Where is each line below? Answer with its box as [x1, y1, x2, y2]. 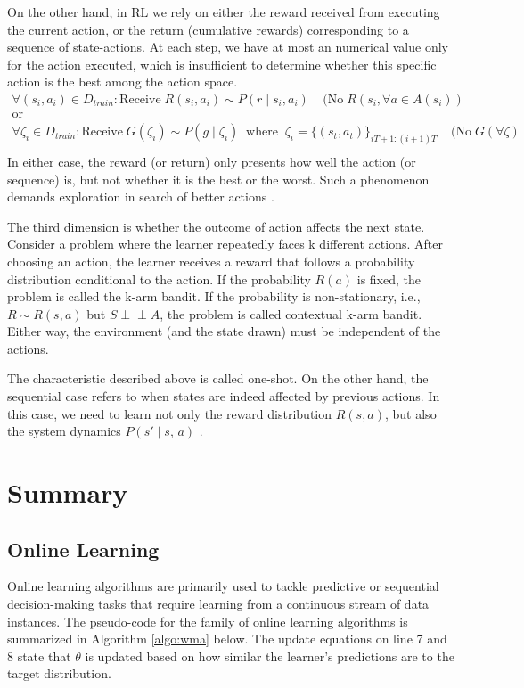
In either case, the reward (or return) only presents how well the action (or [7, 152, 416, 170]
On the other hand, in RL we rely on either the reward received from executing [7, 3, 440, 20]
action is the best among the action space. [7, 72, 238, 91]
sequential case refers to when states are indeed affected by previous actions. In [7, 387, 440, 405]
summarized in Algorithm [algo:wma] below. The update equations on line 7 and [7, 629, 447, 648]
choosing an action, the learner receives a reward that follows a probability [7, 251, 415, 270]
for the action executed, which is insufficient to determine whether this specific [7, 54, 437, 73]
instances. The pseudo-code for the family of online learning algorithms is [7, 611, 408, 630]
